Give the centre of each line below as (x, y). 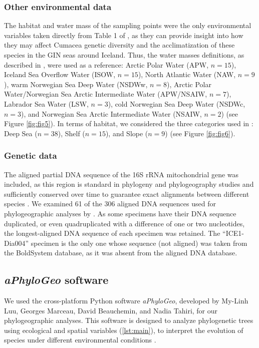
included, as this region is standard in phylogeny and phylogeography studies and (129, 184)
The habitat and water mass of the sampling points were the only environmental (128, 25)
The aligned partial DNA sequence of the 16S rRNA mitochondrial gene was (121, 174)
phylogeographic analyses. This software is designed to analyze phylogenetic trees (129, 320)
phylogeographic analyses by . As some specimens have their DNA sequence (120, 213)
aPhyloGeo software (56, 280)
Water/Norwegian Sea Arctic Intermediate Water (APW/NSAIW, (106, 94)
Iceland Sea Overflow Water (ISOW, (60, 74)
